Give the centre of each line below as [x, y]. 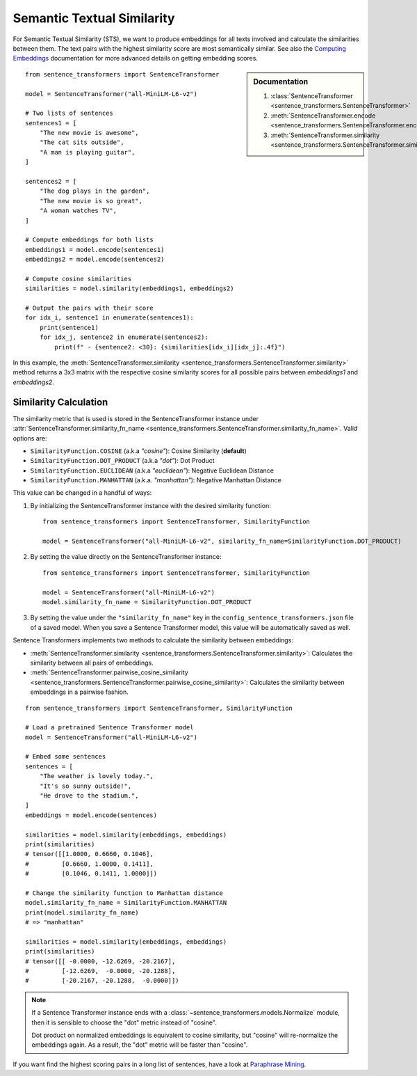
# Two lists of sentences [69, 113]
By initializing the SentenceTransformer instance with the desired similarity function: [150, 505]
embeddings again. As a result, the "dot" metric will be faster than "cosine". [140, 1045]
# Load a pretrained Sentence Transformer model [109, 728]
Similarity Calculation [60, 402]
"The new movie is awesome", [89, 133]
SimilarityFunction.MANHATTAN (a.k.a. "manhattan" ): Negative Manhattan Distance [156, 480]
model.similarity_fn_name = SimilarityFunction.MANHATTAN [126, 903]
